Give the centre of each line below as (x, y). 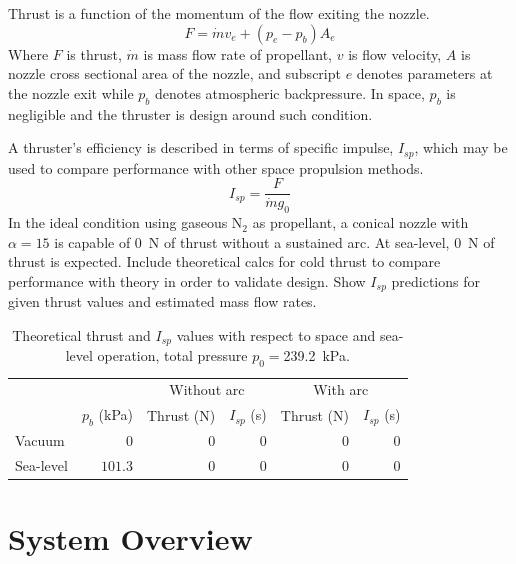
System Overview (130, 538)
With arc (341, 389)
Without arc (207, 389)
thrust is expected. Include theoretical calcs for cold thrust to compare (224, 261)
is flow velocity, (395, 53)
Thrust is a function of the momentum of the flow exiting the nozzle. (219, 13)
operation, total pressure (172, 355)
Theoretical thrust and (81, 334)
